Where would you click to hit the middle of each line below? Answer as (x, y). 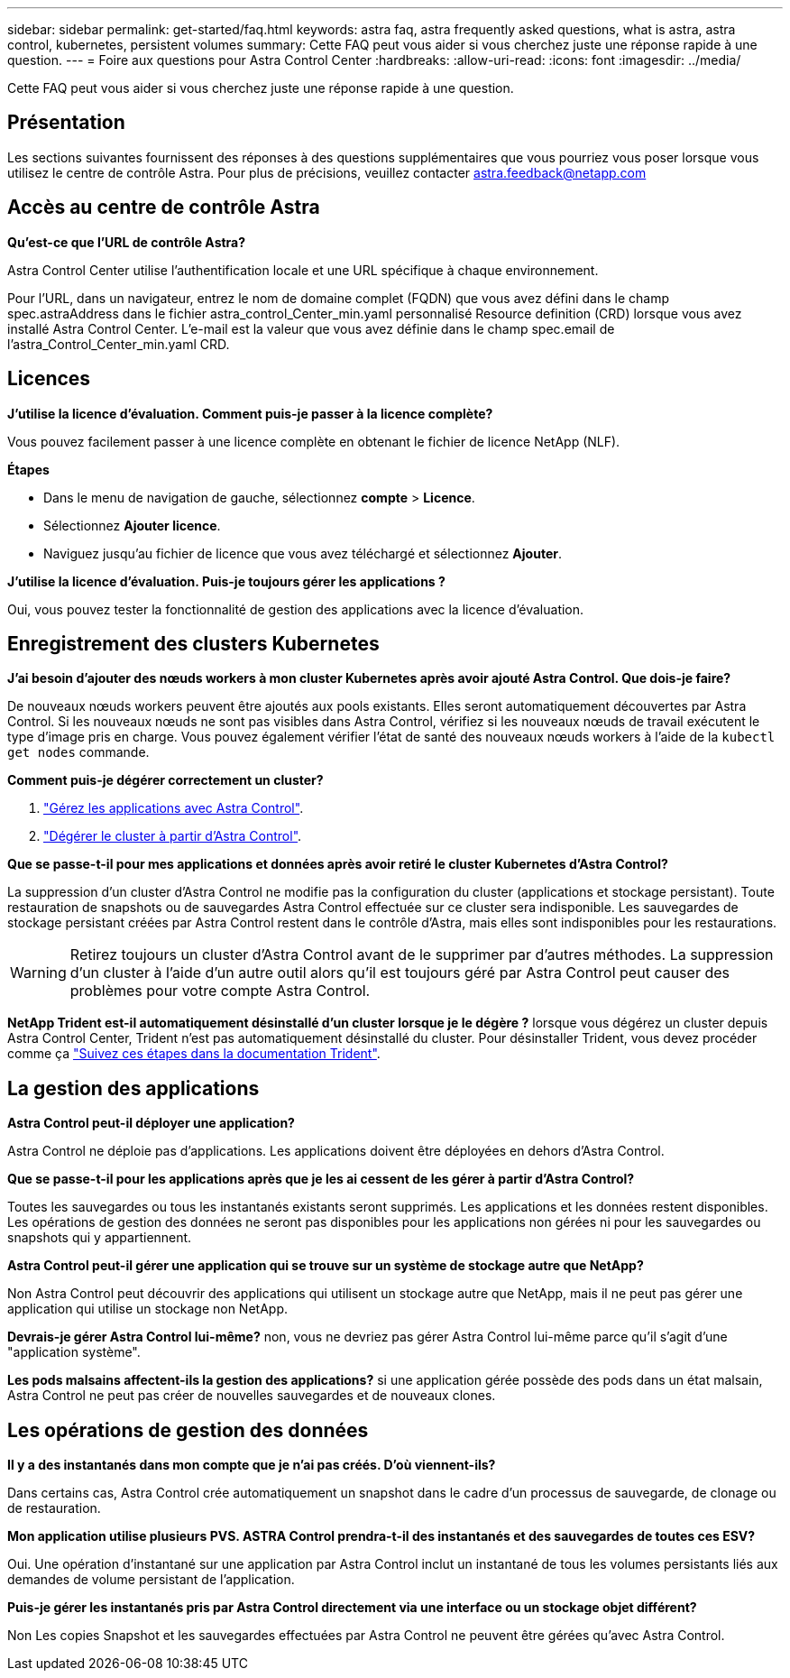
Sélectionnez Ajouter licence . (132, 525)
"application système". (74, 1352)
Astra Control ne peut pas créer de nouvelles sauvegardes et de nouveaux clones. (252, 1396)
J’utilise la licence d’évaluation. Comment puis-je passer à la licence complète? (250, 413)
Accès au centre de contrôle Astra (164, 207)
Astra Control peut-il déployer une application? (151, 1123)
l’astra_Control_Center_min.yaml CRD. (119, 344)
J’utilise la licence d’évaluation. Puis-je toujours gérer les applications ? (226, 581)
